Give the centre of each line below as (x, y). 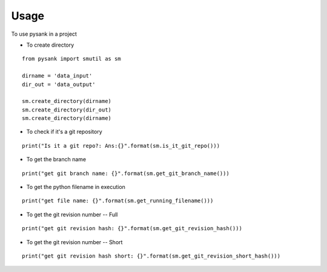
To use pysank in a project (44, 34)
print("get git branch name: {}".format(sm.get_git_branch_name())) (126, 173)
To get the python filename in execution (76, 187)
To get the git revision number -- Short (74, 242)
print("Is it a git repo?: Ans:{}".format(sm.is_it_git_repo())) (121, 146)
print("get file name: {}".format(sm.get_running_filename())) (118, 201)
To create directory (50, 45)
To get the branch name (56, 159)
